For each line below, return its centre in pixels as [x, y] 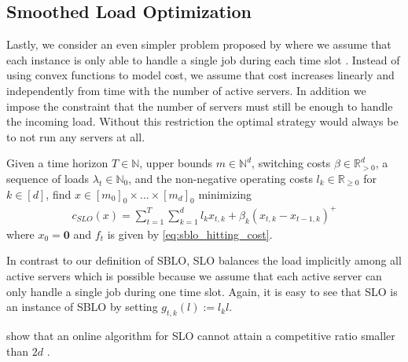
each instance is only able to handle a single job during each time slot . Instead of [203, 59]
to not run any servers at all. [76, 136]
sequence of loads [48, 178]
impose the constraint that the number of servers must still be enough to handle [200, 106]
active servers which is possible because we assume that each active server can [194, 276]
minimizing [225, 194]
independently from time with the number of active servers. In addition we [186, 90]
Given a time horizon [57, 163]
